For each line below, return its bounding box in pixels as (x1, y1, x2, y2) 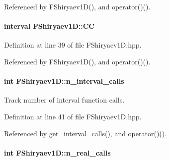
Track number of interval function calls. (4, 95, 125, 105)
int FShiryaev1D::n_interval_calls (4, 76, 124, 86)
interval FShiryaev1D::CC (4, 21, 94, 31)
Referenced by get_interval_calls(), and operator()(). (4, 128, 167, 138)
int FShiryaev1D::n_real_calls (4, 147, 111, 158)
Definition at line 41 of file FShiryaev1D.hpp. (4, 111, 142, 121)
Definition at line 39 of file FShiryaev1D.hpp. (4, 40, 142, 50)
